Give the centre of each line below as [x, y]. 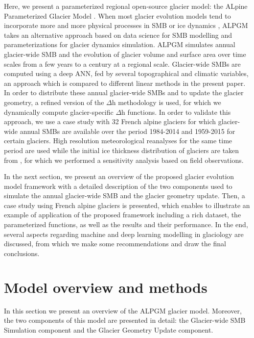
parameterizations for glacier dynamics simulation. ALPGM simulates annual [120, 44]
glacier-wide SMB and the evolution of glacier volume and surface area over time [125, 54]
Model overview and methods [106, 287]
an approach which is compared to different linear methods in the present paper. [125, 83]
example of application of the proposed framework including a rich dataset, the [123, 215]
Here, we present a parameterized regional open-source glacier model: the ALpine [126, 6]
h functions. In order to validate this [176, 112]
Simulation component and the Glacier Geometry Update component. [109, 329]
